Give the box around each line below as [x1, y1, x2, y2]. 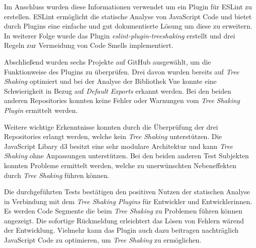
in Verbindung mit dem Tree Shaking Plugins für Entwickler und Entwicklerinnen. [4, 196, 252, 206]
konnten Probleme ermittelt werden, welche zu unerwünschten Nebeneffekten [4, 160, 236, 170]
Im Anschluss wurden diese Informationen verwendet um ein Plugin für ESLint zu [4, 1, 252, 11]
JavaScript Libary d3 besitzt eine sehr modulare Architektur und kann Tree [4, 141, 233, 151]
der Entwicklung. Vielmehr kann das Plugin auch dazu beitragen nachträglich [4, 225, 239, 235]
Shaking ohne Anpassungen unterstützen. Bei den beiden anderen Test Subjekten [4, 150, 249, 161]
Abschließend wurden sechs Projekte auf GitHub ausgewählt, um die [4, 56, 211, 67]
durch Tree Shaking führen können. [4, 170, 110, 180]
